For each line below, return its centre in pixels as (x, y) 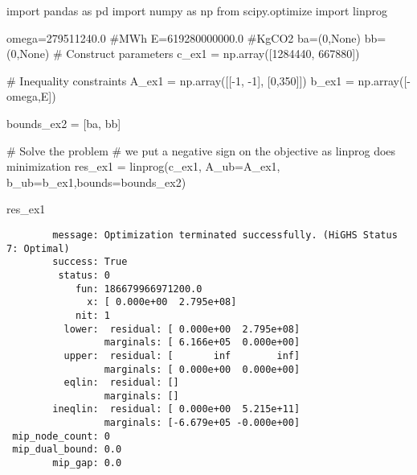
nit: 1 (92, 315)
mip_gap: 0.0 (87, 463)
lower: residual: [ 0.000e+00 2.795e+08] (182, 329)
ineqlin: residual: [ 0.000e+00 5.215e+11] (176, 409)
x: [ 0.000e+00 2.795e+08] (162, 302)
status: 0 (84, 275)
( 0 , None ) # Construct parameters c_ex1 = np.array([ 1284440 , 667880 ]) (183, 54)
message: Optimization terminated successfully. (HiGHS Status (225, 235)
